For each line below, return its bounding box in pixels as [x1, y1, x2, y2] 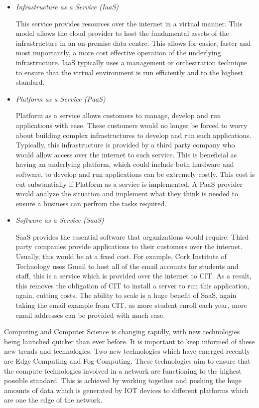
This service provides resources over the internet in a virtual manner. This [15, 18, 243, 28]
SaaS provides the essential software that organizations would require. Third [15, 231, 249, 242]
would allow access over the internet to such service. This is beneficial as [15, 149, 237, 159]
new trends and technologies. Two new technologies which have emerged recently [4, 346, 251, 356]
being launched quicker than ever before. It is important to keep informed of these [4, 336, 255, 346]
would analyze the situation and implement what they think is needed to [15, 188, 239, 199]
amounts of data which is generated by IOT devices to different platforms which [4, 385, 249, 395]
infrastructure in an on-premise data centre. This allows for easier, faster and [15, 37, 251, 48]
